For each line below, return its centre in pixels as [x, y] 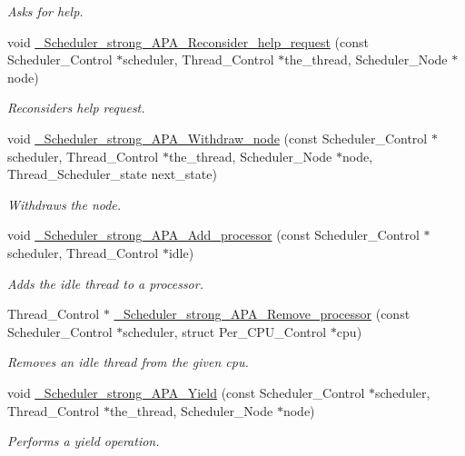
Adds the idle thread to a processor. [105, 283]
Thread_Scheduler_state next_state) [112, 174]
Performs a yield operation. [84, 441]
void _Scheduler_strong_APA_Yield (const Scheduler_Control [186, 392]
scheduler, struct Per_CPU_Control [225, 331]
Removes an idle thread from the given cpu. [128, 362]
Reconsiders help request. [76, 108]
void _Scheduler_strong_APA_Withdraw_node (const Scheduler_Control [218, 138]
